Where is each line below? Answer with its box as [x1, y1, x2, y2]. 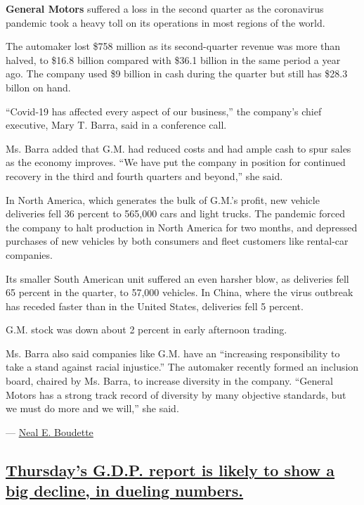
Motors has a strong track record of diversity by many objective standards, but [6, 387, 346, 402]
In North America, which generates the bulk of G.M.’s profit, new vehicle [6, 192, 320, 207]
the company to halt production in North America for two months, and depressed [6, 219, 358, 234]
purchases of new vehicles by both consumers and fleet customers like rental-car [6, 234, 349, 248]
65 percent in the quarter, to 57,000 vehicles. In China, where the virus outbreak [6, 285, 353, 300]
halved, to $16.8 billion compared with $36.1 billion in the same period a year [6, 52, 341, 67]
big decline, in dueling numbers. [6, 480, 244, 501]
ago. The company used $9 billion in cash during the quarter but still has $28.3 [6, 66, 348, 81]
